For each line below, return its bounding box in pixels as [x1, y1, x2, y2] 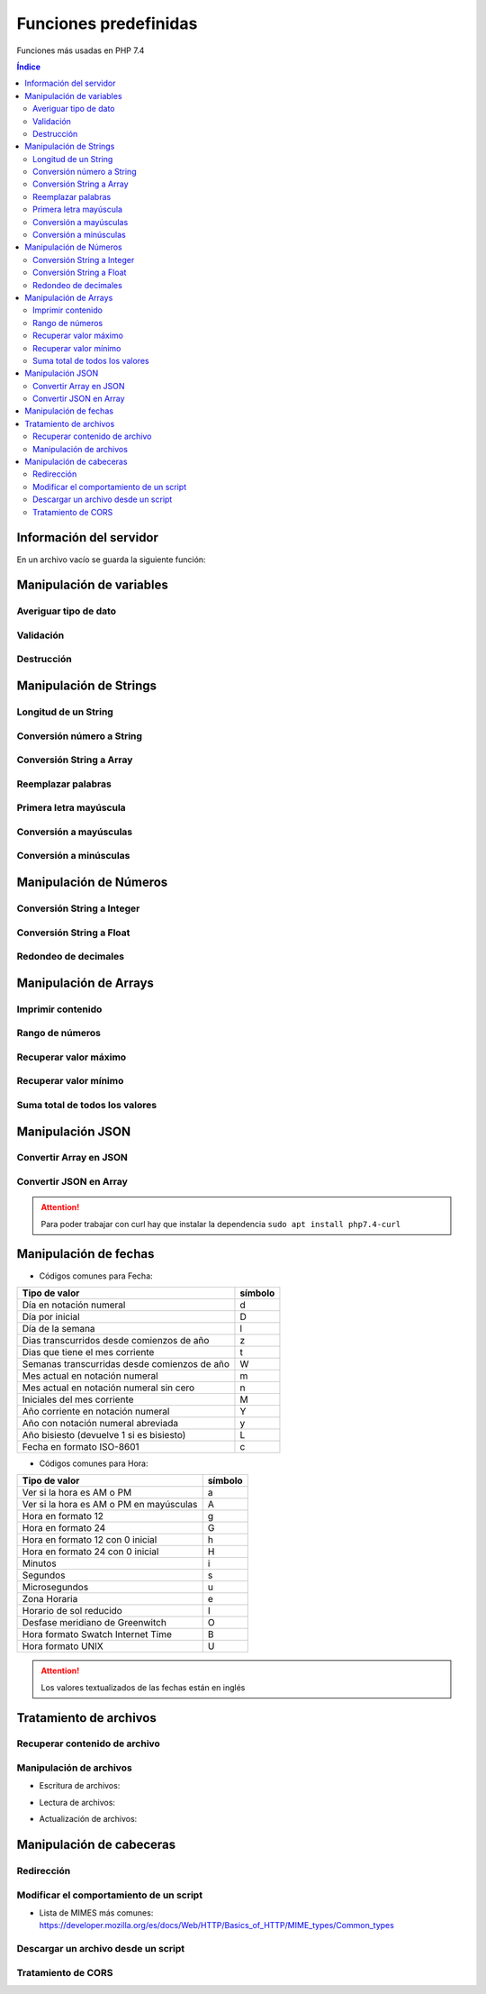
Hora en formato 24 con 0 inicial [22, 1545, 159, 1558]
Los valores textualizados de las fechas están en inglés [40, 1681, 246, 1693]
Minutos [22, 1557, 58, 1570]
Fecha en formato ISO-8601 [22, 1440, 139, 1452]
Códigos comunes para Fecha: [39, 1270, 153, 1281]
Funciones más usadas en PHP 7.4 [16, 45, 145, 56]
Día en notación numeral [22, 1298, 126, 1311]
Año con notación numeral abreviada [22, 1416, 179, 1429]
